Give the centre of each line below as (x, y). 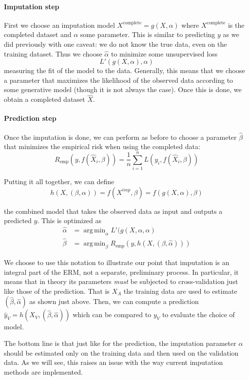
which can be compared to (112, 314)
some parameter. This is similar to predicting (148, 34)
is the (236, 25)
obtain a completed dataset (45, 99)
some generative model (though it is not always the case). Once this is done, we (123, 89)
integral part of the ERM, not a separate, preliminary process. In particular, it (121, 272)
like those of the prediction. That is (57, 291)
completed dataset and (38, 34)
